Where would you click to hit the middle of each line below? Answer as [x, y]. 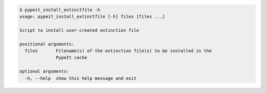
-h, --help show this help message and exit [81, 78]
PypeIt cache [71, 58]
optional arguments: [44, 71]
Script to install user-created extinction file [79, 30]
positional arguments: [47, 44]
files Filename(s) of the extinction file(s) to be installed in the [118, 51]
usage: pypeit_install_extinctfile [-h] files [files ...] [92, 16]
